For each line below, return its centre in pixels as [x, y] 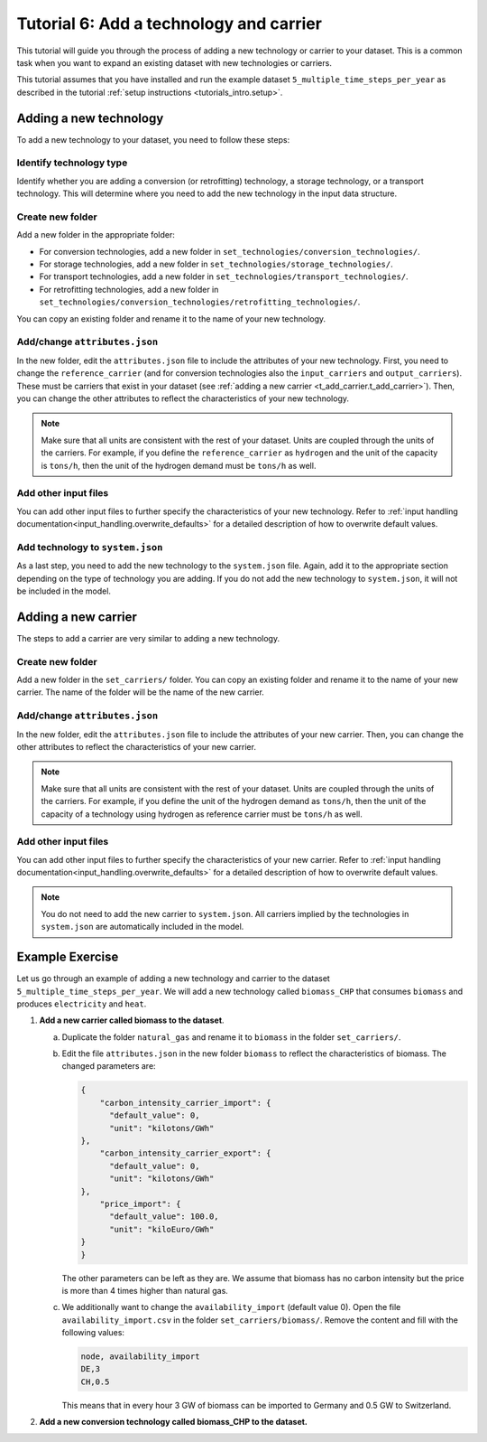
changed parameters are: [109, 1066]
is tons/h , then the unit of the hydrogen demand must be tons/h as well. [179, 465]
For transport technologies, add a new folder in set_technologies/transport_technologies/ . [224, 276]
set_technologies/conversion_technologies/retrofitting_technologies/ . [200, 302]
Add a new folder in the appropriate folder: [96, 235]
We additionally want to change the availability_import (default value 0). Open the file [231, 1307]
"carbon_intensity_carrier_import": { [185, 1103]
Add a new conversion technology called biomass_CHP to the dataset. [174, 1422]
